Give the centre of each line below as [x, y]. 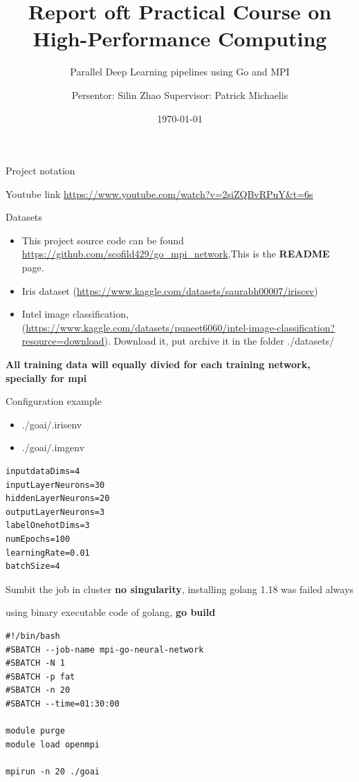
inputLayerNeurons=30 [55, 485]
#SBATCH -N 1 [35, 663]
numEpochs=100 [38, 539]
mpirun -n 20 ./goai [53, 771]
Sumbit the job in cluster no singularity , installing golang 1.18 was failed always [179, 589]
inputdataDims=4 [43, 471]
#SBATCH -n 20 [38, 690]
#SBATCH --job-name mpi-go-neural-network [105, 649]
